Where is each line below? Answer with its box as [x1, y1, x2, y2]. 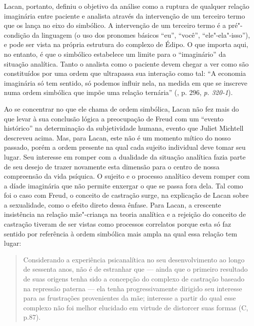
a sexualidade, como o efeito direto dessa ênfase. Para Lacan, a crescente [4, 199, 221, 210]
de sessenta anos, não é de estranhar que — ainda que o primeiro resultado [23, 264, 248, 274]
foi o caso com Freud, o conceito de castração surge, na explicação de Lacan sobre [4, 190, 249, 200]
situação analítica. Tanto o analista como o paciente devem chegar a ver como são [4, 58, 249, 69]
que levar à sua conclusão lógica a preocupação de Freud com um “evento [4, 113, 224, 123]
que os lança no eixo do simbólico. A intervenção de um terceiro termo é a [4, 20, 226, 30]
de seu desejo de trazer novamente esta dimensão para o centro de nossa [4, 161, 220, 171]
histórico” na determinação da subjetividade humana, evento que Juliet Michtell [4, 123, 244, 133]
